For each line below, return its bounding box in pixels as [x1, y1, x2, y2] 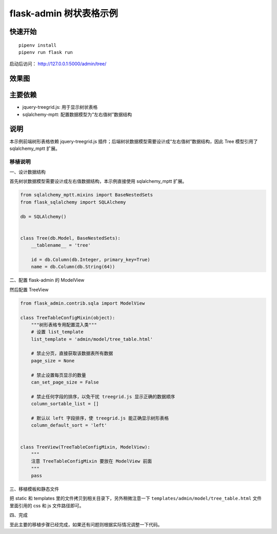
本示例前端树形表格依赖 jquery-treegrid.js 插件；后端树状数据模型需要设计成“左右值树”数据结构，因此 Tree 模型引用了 [9, 138, 259, 144]
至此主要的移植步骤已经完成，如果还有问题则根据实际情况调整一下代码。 [9, 521, 163, 527]
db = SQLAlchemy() [20, 214, 67, 219]
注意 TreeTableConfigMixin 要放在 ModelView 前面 [31, 459, 152, 464]
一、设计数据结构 [9, 169, 46, 175]
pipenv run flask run [18, 49, 73, 55]
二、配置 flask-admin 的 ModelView [9, 277, 85, 283]
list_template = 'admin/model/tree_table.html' [31, 336, 153, 342]
